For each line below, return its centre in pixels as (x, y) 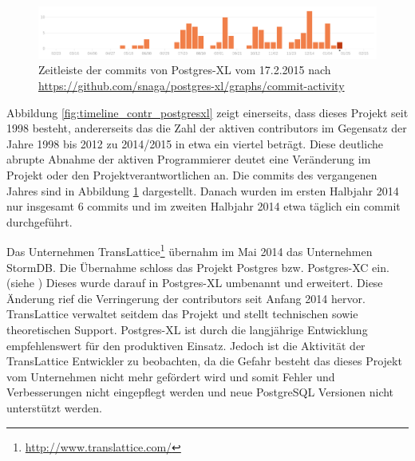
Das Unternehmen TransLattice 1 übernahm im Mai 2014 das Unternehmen (190, 250)
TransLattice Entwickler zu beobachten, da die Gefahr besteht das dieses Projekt (204, 361)
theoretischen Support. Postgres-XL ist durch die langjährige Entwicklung (187, 330)
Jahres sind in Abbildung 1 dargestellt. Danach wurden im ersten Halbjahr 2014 (203, 190)
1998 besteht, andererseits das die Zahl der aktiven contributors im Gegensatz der (207, 128)
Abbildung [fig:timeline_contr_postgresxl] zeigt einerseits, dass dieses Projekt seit (207, 112)
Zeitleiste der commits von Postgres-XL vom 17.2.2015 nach (185, 70)
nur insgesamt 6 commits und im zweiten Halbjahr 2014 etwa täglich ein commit (204, 206)
